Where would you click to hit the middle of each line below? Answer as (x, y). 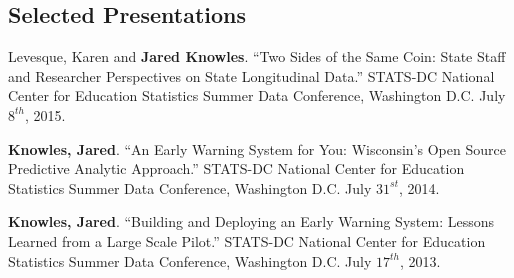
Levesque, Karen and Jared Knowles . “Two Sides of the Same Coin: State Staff (257, 56)
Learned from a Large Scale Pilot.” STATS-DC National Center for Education (247, 240)
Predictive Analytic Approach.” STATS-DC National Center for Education (236, 168)
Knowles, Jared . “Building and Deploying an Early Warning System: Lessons (251, 221)
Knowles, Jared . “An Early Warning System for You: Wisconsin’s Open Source (257, 148)
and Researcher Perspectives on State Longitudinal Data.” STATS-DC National (251, 75)
